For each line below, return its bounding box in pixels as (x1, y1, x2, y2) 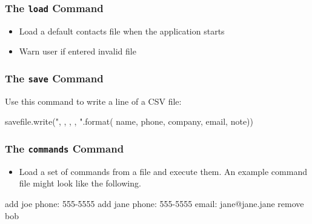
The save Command (5, 70, 104, 85)
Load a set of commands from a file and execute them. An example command (19, 165, 307, 177)
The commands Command (5, 140, 124, 156)
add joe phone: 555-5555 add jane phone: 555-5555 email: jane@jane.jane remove (5, 197, 304, 209)
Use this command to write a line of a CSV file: (5, 94, 182, 107)
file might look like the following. (19, 177, 141, 189)
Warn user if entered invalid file (19, 45, 136, 58)
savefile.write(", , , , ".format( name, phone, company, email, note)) (5, 115, 254, 128)
